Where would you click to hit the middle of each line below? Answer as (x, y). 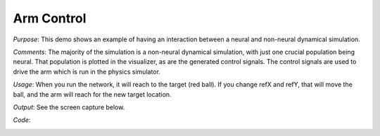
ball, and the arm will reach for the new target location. (92, 94)
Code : (22, 120)
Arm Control (50, 18)
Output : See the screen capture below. (69, 107)
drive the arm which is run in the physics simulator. (87, 72)
